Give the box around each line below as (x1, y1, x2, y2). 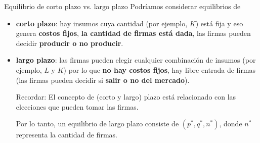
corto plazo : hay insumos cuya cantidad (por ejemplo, (16, 18, 188, 28)
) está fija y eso (195, 18, 243, 28)
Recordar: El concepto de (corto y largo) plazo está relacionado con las (16, 91, 236, 102)
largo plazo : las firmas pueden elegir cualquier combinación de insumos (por (16, 55, 256, 65)
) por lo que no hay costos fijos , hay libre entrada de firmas (63, 64, 256, 75)
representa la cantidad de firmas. (16, 129, 117, 140)
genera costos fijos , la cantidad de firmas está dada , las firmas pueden (16, 28, 251, 38)
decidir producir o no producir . (16, 37, 123, 48)
